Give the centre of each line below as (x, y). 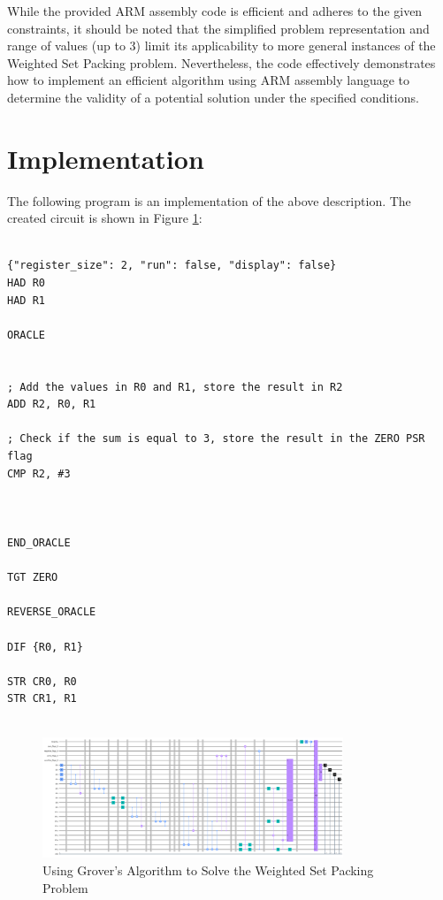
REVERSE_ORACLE (52, 612)
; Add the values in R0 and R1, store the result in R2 (175, 387)
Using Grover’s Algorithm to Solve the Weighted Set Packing (208, 869)
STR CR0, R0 (42, 681)
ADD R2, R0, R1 (52, 404)
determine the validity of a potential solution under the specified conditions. (213, 97)
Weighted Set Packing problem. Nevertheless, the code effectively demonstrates (221, 62)
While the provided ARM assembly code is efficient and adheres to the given (215, 11)
